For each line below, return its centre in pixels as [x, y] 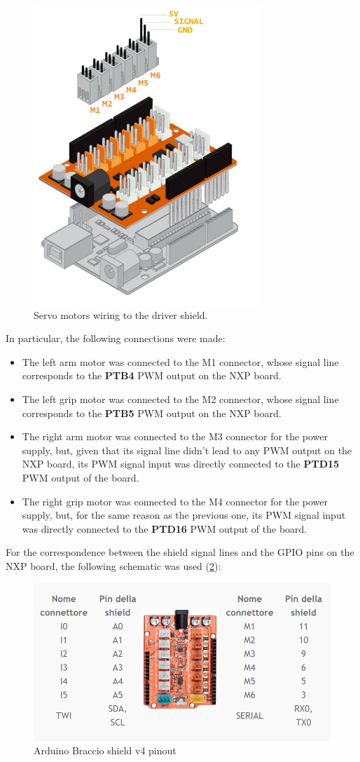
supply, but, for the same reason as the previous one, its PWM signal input [184, 515]
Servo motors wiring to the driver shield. [121, 314]
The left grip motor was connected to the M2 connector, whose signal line [180, 399]
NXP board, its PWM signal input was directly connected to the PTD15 [181, 464]
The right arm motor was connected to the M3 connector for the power [175, 436]
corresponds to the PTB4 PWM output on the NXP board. [152, 375]
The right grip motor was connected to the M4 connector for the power [175, 501]
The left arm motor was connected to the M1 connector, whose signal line [180, 361]
